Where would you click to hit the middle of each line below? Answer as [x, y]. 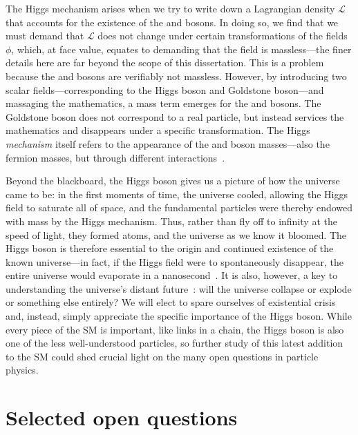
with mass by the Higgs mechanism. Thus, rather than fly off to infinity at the [171, 221]
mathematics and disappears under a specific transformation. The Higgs [158, 130]
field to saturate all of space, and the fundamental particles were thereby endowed [179, 207]
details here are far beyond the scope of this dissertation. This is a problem [165, 62]
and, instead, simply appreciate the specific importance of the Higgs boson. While [179, 316]
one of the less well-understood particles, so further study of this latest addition [175, 343]
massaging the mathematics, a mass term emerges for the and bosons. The [163, 103]
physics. [22, 370]
